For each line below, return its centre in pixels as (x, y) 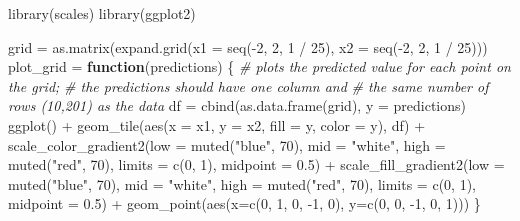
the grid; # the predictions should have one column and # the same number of (248, 85)
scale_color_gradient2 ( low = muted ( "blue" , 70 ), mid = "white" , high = (227, 144)
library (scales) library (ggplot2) (102, 13)
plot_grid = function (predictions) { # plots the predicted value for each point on (259, 66)
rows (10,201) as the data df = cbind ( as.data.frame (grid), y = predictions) (237, 105)
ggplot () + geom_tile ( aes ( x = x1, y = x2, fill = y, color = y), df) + (217, 124)
